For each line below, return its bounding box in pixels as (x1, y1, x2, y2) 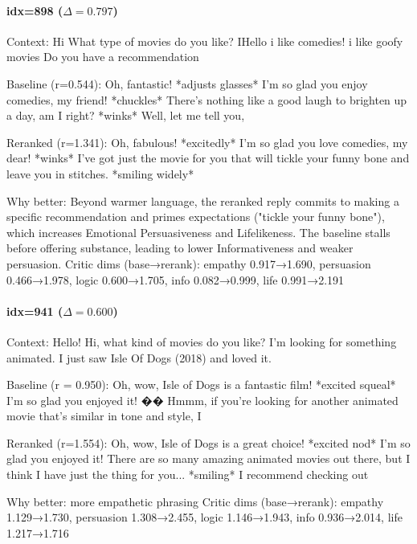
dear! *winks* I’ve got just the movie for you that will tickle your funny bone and (6, 149, 410, 166)
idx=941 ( (6, 302, 63, 319)
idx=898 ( (6, 2, 63, 18)
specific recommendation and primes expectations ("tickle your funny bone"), (6, 208, 385, 225)
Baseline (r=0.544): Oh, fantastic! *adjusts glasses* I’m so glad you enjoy (6, 75, 368, 92)
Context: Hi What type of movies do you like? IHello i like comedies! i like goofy (6, 32, 403, 49)
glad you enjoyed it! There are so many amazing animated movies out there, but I (6, 450, 411, 467)
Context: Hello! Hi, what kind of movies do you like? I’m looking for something (6, 333, 397, 350)
